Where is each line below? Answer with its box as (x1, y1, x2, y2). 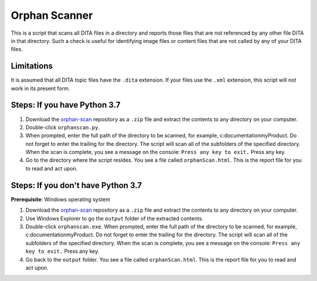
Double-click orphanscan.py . (25, 123, 100, 131)
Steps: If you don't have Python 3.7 (11, 180, 142, 190)
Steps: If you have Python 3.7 (11, 100, 120, 110)
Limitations (11, 61, 53, 71)
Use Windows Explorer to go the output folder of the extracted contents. (25, 215, 204, 222)
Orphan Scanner (11, 9, 93, 22)
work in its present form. (11, 85, 70, 92)
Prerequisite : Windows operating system (11, 196, 111, 203)
